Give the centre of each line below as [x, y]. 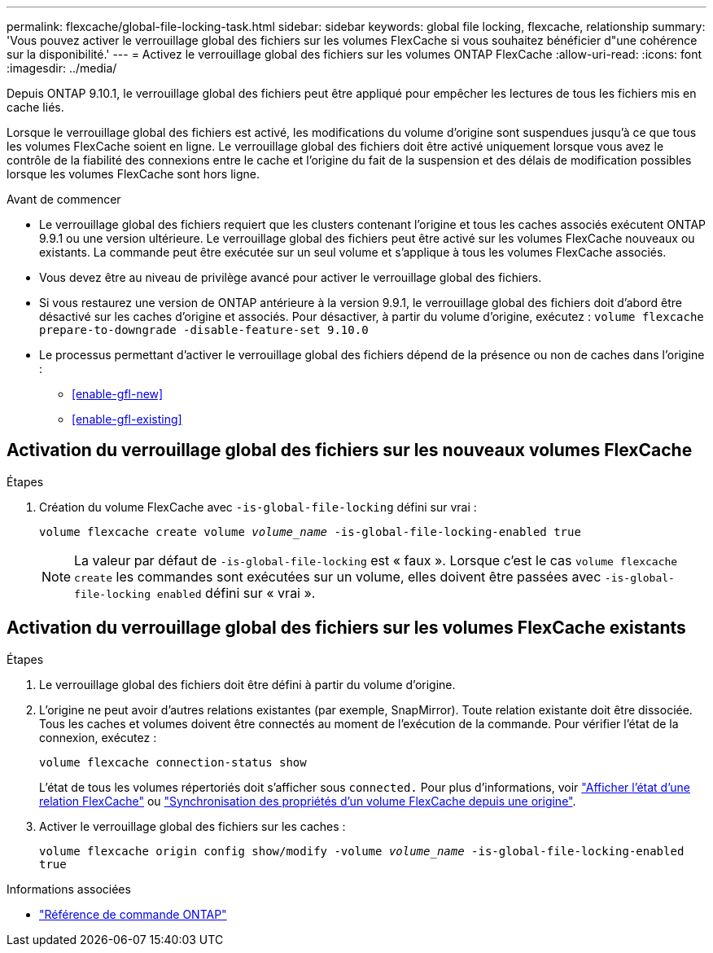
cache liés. [35, 107]
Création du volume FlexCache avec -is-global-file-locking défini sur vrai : [258, 507]
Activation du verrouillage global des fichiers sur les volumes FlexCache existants [346, 628]
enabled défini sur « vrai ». [236, 593]
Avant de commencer [64, 199]
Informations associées [69, 889]
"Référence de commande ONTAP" [133, 914]
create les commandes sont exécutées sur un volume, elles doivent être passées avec [338, 576]
